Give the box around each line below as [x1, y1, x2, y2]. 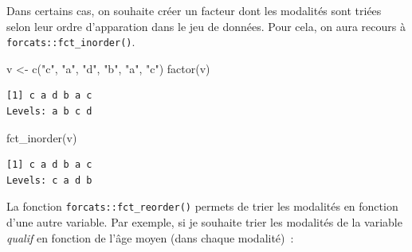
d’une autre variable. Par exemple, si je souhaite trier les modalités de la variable [6, 214, 402, 231]
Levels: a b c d [6, 106, 92, 118]
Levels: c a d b [6, 174, 92, 186]
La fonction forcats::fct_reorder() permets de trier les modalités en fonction [6, 198, 398, 215]
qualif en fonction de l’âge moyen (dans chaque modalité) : [6, 229, 294, 246]
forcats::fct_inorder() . [6, 33, 135, 50]
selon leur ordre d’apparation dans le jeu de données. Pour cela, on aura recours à [6, 17, 406, 34]
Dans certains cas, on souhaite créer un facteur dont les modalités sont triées [6, 2, 382, 18]
